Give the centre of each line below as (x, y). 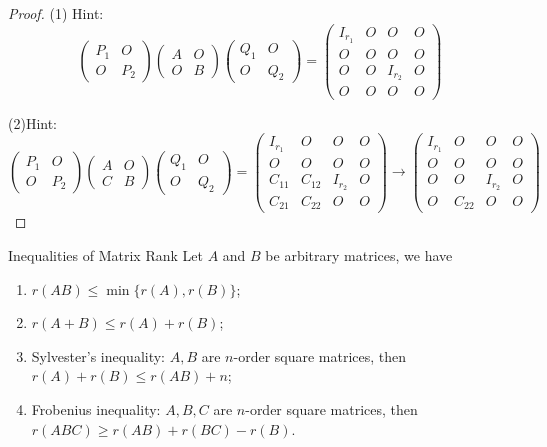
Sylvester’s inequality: (98, 355)
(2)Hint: (33, 122)
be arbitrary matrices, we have (359, 255)
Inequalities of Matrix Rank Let (105, 255)
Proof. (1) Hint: (56, 13)
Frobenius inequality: (96, 409)
